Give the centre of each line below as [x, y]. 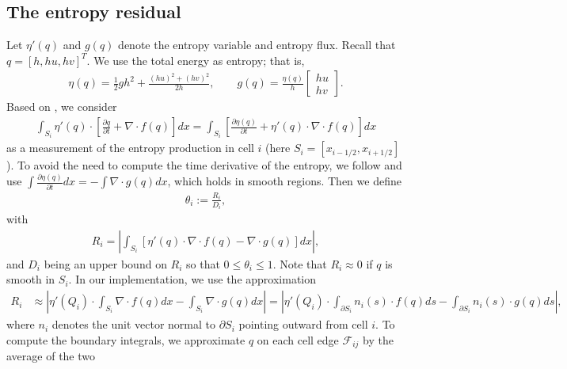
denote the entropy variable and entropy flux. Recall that [257, 45]
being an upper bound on [105, 263]
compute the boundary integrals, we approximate [126, 339]
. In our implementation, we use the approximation [192, 279]
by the [378, 339]
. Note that [300, 263]
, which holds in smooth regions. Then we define [284, 181]
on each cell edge [298, 339]
